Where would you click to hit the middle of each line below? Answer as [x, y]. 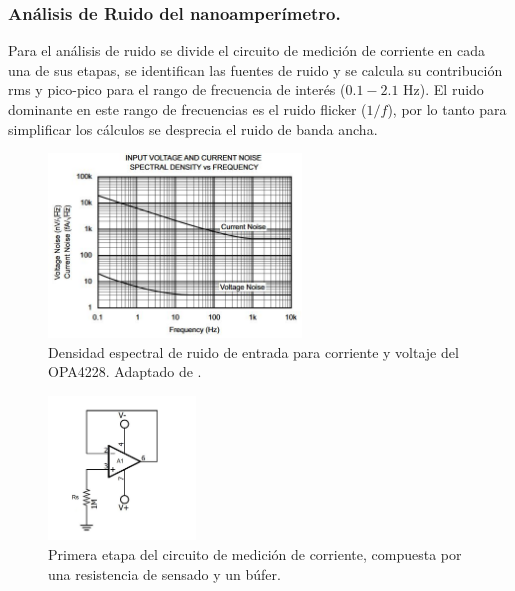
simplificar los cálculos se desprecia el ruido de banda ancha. [193, 128]
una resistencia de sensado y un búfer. [164, 573]
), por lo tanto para [447, 109]
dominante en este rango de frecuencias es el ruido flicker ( [187, 109]
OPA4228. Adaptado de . [125, 371]
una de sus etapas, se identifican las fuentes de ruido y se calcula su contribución [255, 69]
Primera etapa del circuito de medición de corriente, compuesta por [255, 553]
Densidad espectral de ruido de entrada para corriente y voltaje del [253, 351]
